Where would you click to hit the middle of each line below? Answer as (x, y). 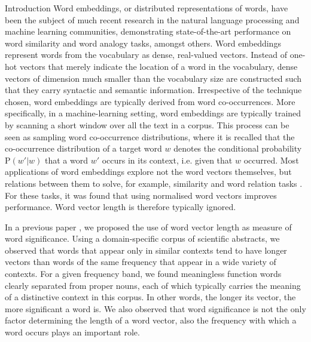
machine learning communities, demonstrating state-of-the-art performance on (148, 31)
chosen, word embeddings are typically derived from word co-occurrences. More (150, 101)
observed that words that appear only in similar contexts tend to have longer (146, 250)
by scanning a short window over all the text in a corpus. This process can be (147, 124)
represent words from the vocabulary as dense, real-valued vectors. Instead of (146, 55)
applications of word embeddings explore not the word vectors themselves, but (148, 172)
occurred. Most (271, 160)
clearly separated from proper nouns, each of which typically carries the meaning (153, 285)
